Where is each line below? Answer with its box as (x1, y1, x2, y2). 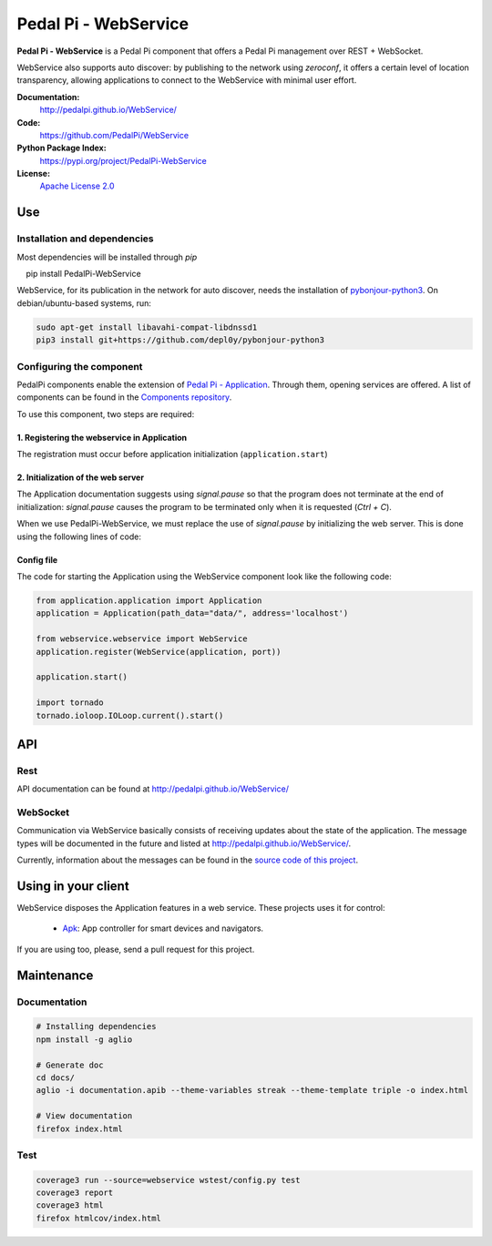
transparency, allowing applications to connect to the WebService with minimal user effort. (16, 75, 357, 86)
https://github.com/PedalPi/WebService (39, 129, 190, 140)
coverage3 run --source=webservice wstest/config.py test (36, 1175, 301, 1185)
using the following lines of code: (16, 531, 141, 542)
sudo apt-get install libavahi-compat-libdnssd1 (36, 322, 258, 332)
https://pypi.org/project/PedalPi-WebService (39, 155, 207, 166)
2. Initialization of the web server (16, 472, 145, 483)
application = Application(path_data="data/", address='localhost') (36, 608, 349, 618)
